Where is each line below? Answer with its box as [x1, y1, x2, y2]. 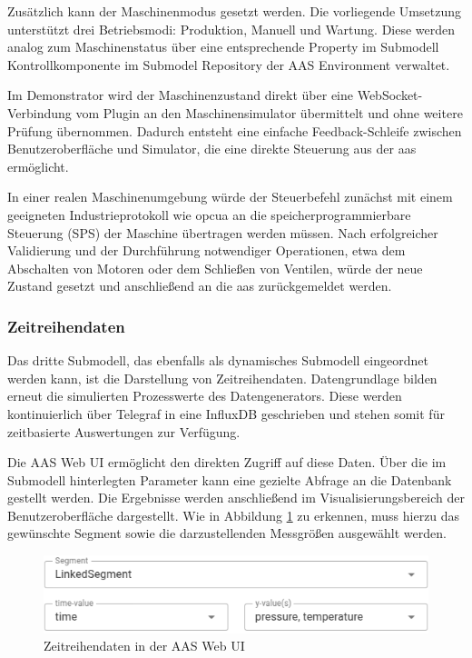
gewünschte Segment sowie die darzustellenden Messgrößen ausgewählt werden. [7, 523, 447, 543]
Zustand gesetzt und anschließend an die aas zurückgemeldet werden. [7, 276, 392, 295]
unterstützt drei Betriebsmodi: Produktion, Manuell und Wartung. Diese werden [7, 19, 456, 38]
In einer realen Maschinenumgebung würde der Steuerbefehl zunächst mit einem [7, 187, 453, 206]
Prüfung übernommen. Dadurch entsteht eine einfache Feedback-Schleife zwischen [7, 121, 462, 140]
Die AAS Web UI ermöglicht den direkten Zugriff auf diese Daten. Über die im [7, 453, 447, 472]
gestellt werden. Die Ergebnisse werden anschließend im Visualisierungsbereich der [7, 488, 465, 507]
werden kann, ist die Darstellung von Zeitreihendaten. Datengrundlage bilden [7, 368, 438, 387]
